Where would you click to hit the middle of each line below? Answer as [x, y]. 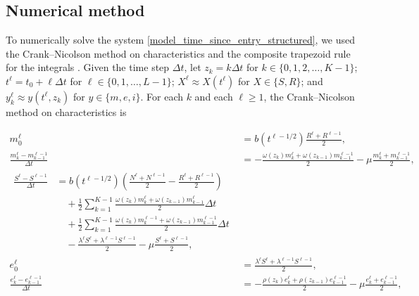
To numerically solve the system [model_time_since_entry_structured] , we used [181, 40]
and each [214, 96]
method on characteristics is [66, 111]
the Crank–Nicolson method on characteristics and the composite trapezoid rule [178, 53]
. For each [162, 96]
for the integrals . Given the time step [88, 67]
